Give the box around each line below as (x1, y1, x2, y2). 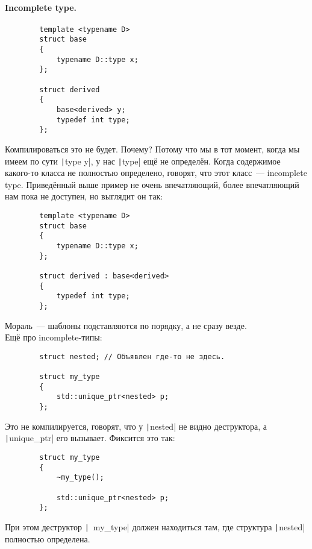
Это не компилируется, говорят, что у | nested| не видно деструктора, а (5, 419, 267, 432)
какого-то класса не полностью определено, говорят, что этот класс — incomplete (5, 166, 307, 179)
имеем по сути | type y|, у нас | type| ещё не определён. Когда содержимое (5, 154, 281, 167)
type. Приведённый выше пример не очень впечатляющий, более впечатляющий (5, 178, 299, 190)
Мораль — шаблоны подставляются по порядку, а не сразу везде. (5, 319, 247, 331)
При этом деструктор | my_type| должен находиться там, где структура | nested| (5, 520, 305, 533)
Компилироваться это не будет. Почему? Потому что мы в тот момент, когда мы (5, 143, 300, 155)
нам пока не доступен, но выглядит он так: (5, 190, 163, 202)
